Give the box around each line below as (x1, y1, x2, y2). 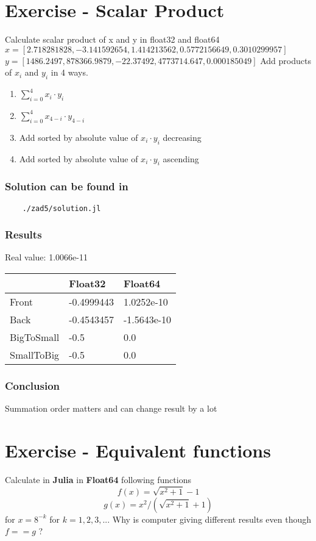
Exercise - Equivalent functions (5, 437, 271, 462)
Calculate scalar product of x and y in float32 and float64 (5, 33, 220, 46)
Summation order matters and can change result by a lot (5, 402, 217, 415)
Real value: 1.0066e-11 (5, 251, 88, 263)
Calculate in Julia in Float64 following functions (5, 473, 191, 485)
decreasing (163, 131, 202, 143)
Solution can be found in (5, 179, 128, 194)
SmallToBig (10, 347, 60, 362)
